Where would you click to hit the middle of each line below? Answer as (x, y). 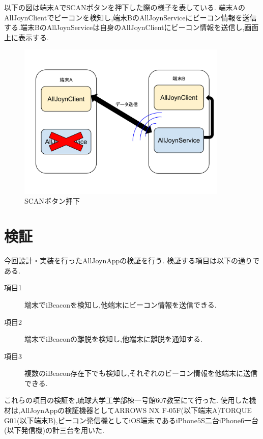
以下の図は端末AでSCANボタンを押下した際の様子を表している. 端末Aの (125, 7)
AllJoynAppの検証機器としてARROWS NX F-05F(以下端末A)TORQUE (136, 410)
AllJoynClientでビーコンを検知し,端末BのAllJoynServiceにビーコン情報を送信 (130, 17)
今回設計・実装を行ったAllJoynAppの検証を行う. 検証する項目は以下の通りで (132, 260)
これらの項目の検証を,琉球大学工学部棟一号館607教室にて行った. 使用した (127, 400)
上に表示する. (26, 37)
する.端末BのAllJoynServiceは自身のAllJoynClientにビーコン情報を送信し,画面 (131, 27)
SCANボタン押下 (52, 201)
